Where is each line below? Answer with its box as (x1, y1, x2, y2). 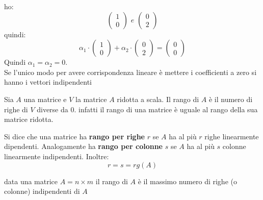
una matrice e (23, 93, 67, 104)
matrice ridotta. (4, 114, 54, 124)
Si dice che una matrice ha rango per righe (4, 131, 145, 141)
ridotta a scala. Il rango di (117, 93, 199, 104)
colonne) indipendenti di (4, 186, 80, 196)
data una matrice (4, 176, 58, 186)
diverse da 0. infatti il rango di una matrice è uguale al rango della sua (37, 104, 258, 114)
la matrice (75, 93, 107, 104)
